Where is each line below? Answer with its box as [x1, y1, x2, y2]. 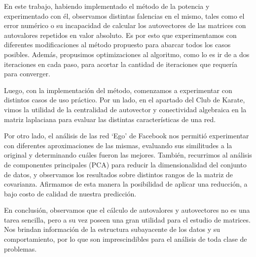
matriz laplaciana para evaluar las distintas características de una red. [4, 114, 216, 124]
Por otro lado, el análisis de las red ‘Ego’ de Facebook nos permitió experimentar [4, 130, 249, 141]
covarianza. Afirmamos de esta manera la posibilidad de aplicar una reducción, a [4, 179, 248, 189]
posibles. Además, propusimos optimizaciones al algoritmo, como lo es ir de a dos [4, 49, 250, 59]
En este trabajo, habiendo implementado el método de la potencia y [4, 1, 210, 11]
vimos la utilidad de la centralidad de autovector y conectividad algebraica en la [4, 104, 247, 114]
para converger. [4, 68, 50, 79]
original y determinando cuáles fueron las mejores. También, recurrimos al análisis [4, 150, 252, 160]
